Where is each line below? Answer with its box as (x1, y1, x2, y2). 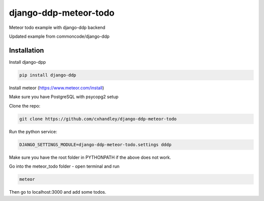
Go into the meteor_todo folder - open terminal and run (9, 163, 120, 169)
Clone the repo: (9, 103, 41, 109)
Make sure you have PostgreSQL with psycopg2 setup (9, 94, 119, 100)
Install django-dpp (9, 59, 46, 65)
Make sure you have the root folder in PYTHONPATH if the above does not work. (9, 154, 171, 160)
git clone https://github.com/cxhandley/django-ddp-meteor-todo (19, 116, 177, 122)
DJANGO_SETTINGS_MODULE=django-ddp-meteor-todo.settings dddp (19, 142, 172, 147)
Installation (9, 46, 44, 54)
